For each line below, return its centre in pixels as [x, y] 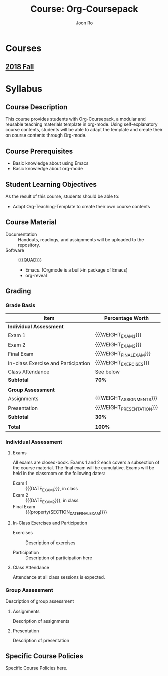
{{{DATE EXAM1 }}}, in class [51, 489]
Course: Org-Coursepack [84, 9]
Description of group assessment [40, 601]
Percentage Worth [127, 318]
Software [15, 250]
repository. [29, 245]
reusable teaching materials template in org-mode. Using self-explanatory [81, 124]
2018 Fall [20, 67]
